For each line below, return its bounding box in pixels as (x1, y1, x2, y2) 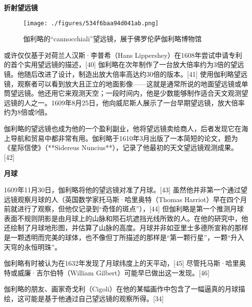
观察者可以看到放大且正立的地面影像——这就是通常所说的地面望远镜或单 (17, 78, 248, 88)
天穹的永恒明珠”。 (4, 241, 62, 252)
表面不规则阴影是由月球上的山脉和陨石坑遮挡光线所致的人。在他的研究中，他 (4, 213, 248, 223)
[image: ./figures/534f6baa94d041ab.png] (23, 19, 159, 27)
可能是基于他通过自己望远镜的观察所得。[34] (24, 293, 164, 303)
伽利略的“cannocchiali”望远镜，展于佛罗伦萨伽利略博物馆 (23, 34, 202, 44)
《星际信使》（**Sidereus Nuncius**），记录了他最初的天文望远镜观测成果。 (4, 142, 238, 153)
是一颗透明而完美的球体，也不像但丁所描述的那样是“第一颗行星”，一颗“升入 (4, 232, 244, 242)
